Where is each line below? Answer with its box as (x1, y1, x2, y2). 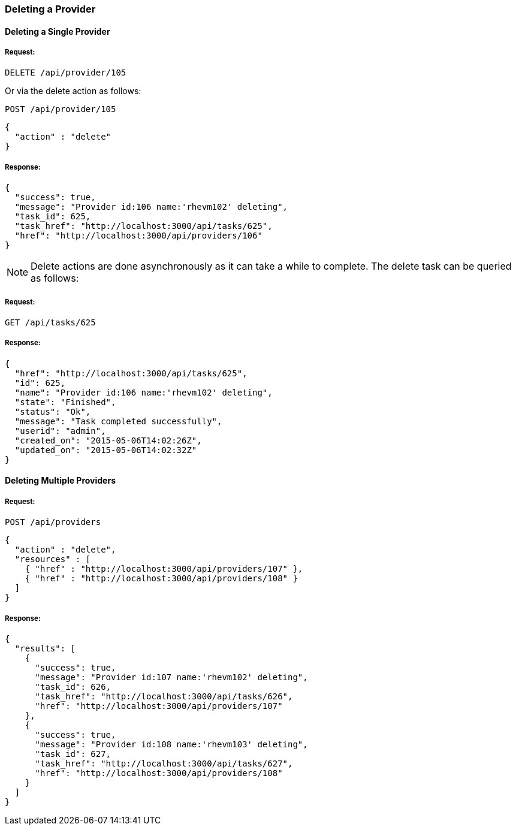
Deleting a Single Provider (5, 26, 110, 37)
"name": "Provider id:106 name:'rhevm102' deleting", (14, 387, 273, 397)
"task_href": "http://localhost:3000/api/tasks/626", (35, 691, 293, 701)
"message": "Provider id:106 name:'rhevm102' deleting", (14, 202, 288, 212)
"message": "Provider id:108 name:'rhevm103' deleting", (35, 739, 308, 749)
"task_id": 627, (35, 748, 111, 759)
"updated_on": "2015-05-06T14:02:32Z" (14, 445, 197, 455)
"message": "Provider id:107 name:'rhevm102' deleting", (35, 672, 308, 682)
